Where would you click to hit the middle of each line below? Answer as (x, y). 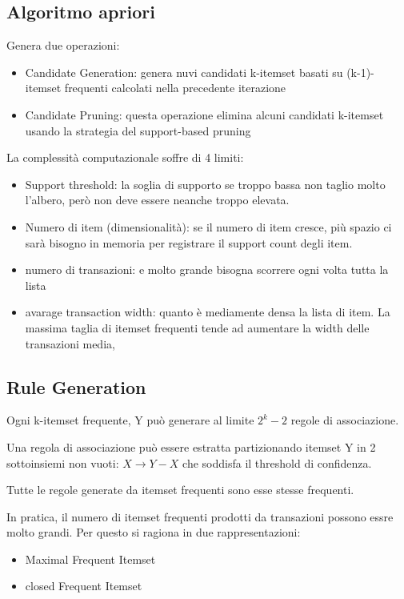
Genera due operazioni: (63, 45)
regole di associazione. (345, 420)
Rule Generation (76, 386)
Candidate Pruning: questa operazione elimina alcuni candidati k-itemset (204, 114)
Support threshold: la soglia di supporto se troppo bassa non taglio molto (205, 184)
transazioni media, (70, 343)
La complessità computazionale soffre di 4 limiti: (125, 157)
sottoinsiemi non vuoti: (63, 462)
